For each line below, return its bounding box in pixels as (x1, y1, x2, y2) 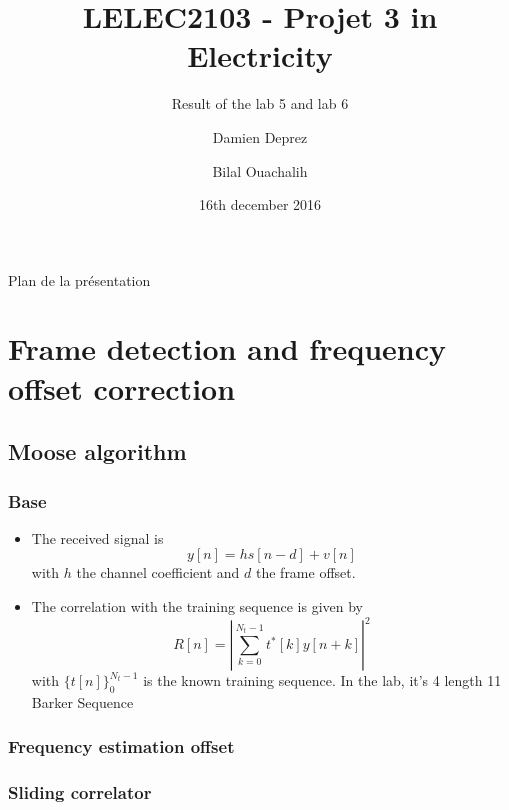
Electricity (187, 35, 333, 76)
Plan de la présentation (8, 269, 151, 290)
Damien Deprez (212, 126, 308, 147)
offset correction (8, 367, 236, 408)
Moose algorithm (8, 436, 187, 467)
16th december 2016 (198, 194, 322, 215)
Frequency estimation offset (8, 734, 235, 759)
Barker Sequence (31, 691, 134, 712)
